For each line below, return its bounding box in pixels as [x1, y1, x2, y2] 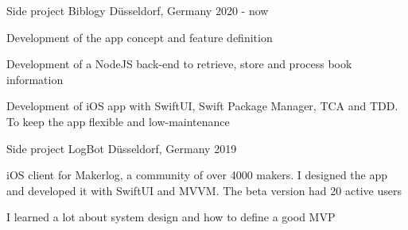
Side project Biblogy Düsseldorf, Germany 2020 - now [6, 2, 269, 18]
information [6, 71, 64, 87]
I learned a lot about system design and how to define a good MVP [6, 209, 336, 225]
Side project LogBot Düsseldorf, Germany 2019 [6, 140, 237, 156]
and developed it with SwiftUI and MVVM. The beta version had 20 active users [6, 182, 402, 198]
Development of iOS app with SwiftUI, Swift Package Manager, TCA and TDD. [6, 98, 398, 114]
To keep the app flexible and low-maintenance [6, 113, 230, 129]
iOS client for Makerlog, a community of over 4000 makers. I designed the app [6, 167, 388, 183]
